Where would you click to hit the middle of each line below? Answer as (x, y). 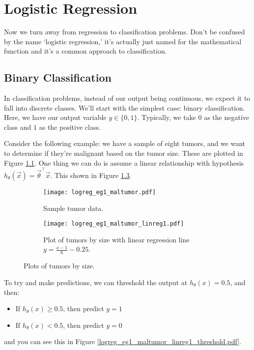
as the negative (226, 117)
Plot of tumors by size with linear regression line (116, 239)
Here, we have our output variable (55, 117)
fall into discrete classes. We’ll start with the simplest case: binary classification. (125, 107)
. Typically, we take (167, 117)
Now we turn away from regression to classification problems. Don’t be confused (125, 32)
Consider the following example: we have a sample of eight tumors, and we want (125, 143)
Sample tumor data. (73, 208)
